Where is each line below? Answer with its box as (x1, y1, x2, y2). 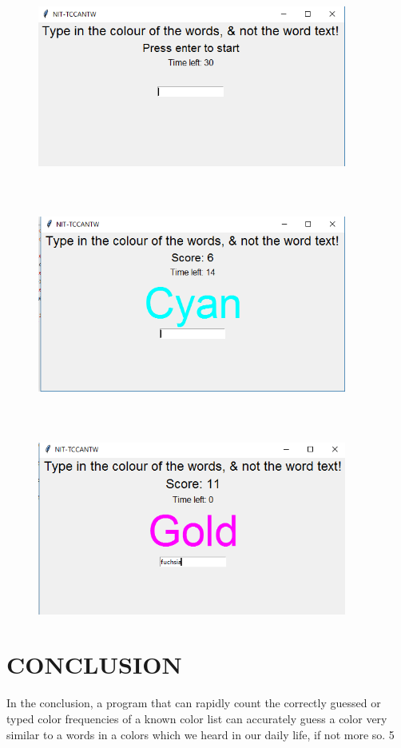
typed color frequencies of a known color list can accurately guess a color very (6, 710, 387, 726)
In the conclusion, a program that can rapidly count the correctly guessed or (6, 694, 381, 711)
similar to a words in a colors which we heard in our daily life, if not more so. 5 (6, 726, 395, 742)
